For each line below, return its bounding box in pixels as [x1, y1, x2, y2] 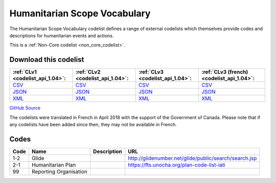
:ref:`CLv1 [12, 68, 37, 76]
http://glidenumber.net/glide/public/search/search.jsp [128, 154, 257, 162]
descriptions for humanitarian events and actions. [9, 32, 114, 38]
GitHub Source [9, 105, 41, 111]
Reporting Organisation [31, 168, 88, 175]
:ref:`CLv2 [75, 68, 101, 76]
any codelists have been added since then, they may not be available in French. [9, 122, 177, 128]
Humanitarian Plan [31, 161, 76, 168]
